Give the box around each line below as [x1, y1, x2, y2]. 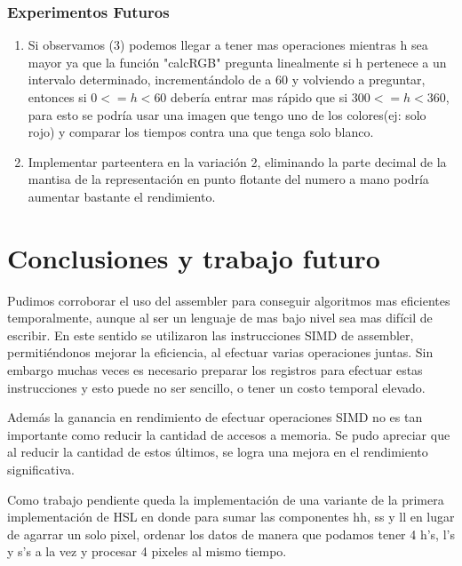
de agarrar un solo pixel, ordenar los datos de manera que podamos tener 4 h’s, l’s [7, 524, 455, 543]
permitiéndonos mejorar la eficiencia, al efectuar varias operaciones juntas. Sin [7, 343, 434, 362]
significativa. [7, 460, 75, 479]
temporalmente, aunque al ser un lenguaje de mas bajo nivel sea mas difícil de [7, 308, 433, 327]
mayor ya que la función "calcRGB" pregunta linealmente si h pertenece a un [28, 52, 447, 71]
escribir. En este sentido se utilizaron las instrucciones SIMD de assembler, [7, 325, 414, 344]
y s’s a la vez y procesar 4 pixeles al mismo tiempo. [7, 542, 287, 561]
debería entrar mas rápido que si [171, 88, 348, 106]
